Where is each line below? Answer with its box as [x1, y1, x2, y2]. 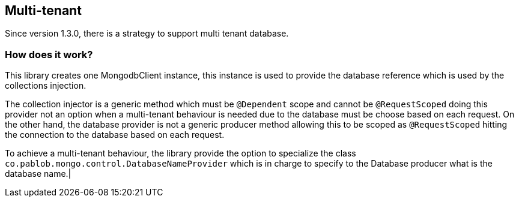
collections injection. [5, 80, 86, 91]
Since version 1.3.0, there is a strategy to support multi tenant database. [5, 28, 289, 39]
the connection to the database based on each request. [5, 129, 225, 140]
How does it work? [5, 48, 93, 61]
